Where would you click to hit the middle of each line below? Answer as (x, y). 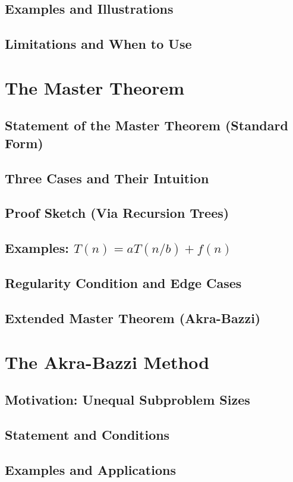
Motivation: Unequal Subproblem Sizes (127, 400)
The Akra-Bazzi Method (107, 361)
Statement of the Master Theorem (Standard (146, 125)
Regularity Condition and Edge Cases (123, 283)
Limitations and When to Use (98, 44)
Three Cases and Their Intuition (107, 178)
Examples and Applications (90, 469)
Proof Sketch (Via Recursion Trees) (117, 213)
